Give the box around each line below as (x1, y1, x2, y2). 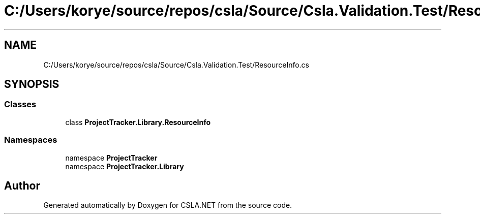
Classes (4, 99, 37, 110)
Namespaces (4, 135, 57, 145)
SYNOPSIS (4, 78, 59, 91)
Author (4, 179, 40, 192)
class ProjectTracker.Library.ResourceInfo (65, 117, 211, 127)
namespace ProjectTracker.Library (65, 162, 184, 171)
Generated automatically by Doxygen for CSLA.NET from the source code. (43, 201, 292, 210)
